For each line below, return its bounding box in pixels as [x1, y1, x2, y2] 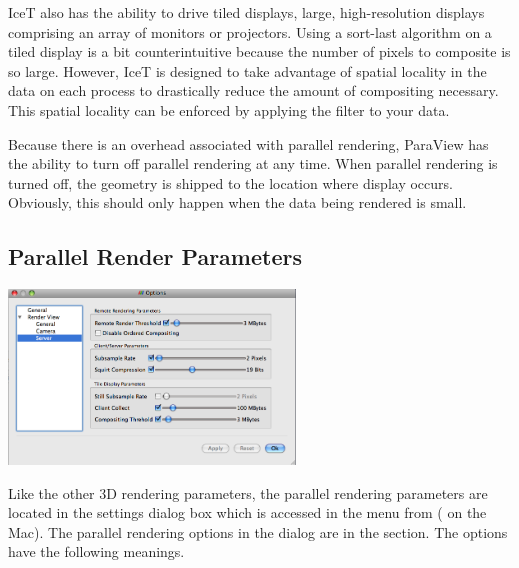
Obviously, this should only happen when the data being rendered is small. [8, 192, 467, 213]
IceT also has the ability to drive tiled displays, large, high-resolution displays [8, 2, 485, 22]
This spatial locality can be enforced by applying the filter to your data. [8, 99, 450, 120]
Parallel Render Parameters [8, 241, 302, 272]
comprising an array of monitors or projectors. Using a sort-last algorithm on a [8, 21, 492, 42]
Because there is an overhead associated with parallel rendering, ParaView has [8, 133, 489, 154]
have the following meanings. [8, 541, 185, 562]
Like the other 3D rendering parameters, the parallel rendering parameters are [8, 482, 488, 503]
